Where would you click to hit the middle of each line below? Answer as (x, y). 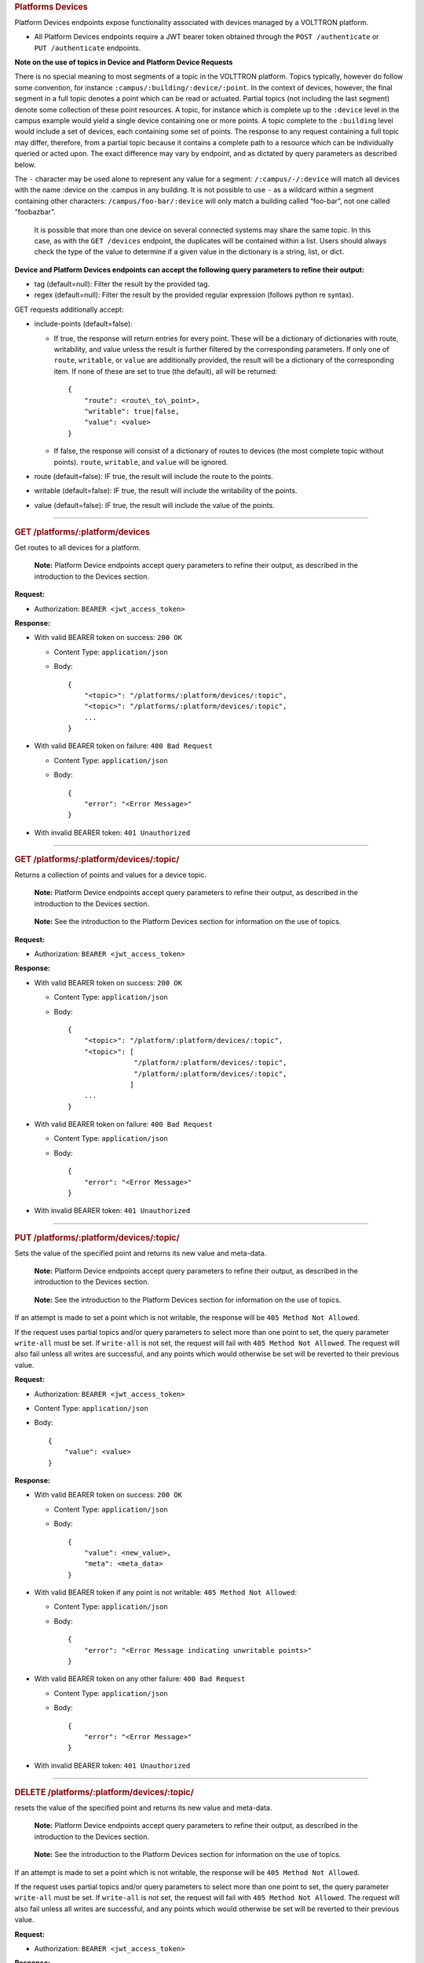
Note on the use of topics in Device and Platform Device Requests (124, 62)
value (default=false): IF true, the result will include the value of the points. (154, 505)
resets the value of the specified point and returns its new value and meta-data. (143, 1808)
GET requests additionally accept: (69, 309)
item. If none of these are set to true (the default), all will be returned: (166, 371)
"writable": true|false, (132, 411)
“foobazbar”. (35, 212)
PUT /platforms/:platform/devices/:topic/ (97, 1237)
